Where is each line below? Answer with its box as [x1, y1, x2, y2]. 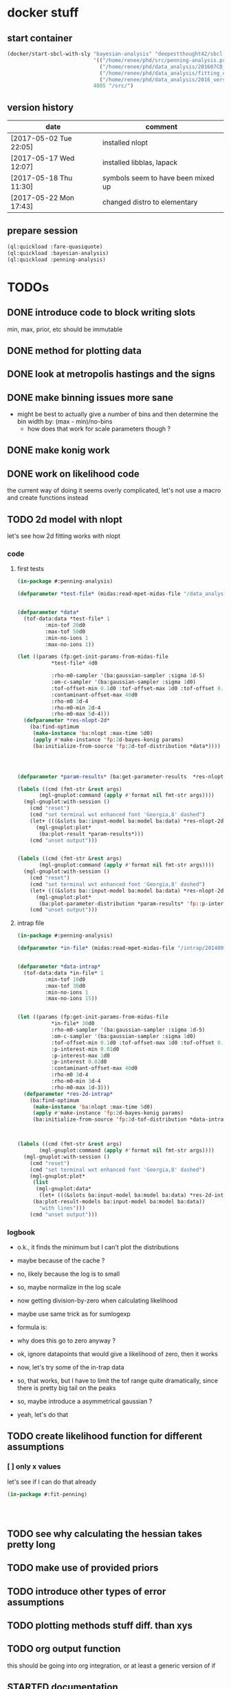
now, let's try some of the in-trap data [16, 1362, 125, 1371]
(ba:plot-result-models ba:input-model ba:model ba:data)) [32, 1199, 206, 1205]
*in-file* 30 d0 [51, 1020, 95, 1027]
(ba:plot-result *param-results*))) [38, 830, 144, 838]
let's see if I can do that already [7, 1478, 96, 1486]
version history [7, 101, 74, 113]
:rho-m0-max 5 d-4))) [51, 711, 110, 718]
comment [145, 122, 177, 132]
